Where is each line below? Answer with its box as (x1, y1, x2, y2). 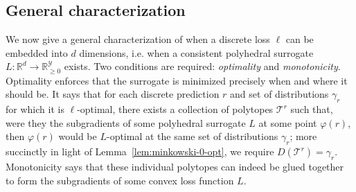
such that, (290, 102, 333, 116)
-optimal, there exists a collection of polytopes (77, 102, 274, 116)
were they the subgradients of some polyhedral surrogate (6, 115, 246, 130)
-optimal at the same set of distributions (106, 129, 278, 143)
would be (58, 129, 97, 143)
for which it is (6, 102, 64, 116)
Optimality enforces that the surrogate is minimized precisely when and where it (6, 73, 348, 87)
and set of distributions (230, 87, 329, 101)
